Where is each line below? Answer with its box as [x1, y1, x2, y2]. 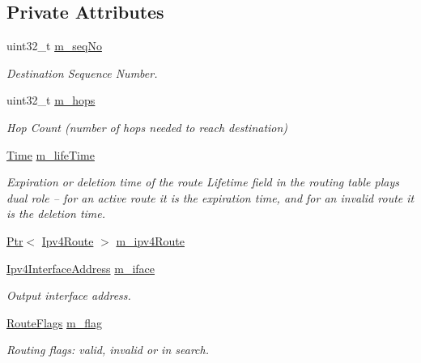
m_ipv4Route [116, 232, 185, 249]
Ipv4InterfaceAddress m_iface [6, 259, 155, 276]
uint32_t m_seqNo [6, 37, 102, 54]
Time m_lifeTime [6, 146, 95, 163]
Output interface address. [6, 287, 131, 304]
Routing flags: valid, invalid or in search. [6, 341, 209, 358]
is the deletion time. [6, 205, 106, 222]
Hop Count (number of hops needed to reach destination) [6, 118, 288, 135]
